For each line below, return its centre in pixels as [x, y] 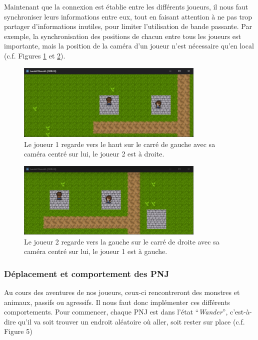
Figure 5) [18, 331]
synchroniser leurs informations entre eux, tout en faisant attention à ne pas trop [128, 16]
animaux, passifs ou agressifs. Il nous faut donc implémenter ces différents [117, 302]
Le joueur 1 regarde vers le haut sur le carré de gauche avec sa [120, 144]
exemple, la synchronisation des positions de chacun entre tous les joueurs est [123, 36]
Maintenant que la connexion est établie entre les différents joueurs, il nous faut [126, 6]
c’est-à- [241, 312]
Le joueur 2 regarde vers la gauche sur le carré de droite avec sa [122, 241]
